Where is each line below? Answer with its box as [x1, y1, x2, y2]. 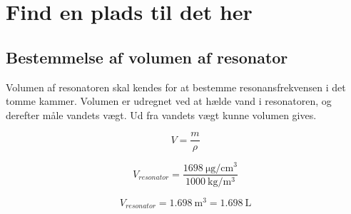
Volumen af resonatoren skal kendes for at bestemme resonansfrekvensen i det [6, 79, 346, 94]
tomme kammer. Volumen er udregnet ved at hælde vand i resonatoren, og [6, 93, 332, 108]
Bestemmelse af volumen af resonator [6, 46, 288, 68]
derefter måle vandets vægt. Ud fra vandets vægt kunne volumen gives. [6, 107, 317, 122]
